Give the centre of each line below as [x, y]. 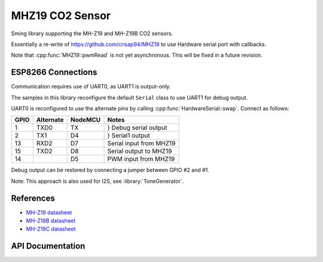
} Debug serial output [137, 128]
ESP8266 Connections [54, 73]
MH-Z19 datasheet [49, 212]
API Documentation [48, 246]
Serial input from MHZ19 [141, 143]
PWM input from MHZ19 [141, 159]
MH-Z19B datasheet [51, 221]
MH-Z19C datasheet [51, 229]
